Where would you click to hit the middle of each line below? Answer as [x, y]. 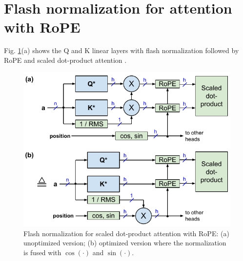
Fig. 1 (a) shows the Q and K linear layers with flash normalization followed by [121, 50]
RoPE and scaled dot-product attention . [65, 60]
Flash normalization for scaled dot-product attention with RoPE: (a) [126, 233]
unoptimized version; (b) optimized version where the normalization [125, 243]
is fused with [42, 252]
